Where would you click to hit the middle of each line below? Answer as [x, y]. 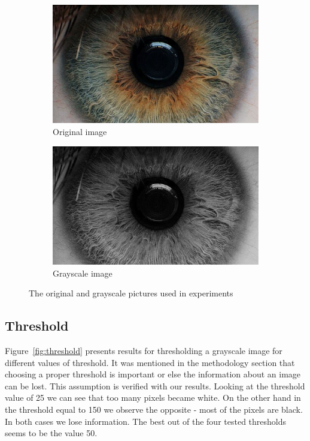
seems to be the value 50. [51, 433]
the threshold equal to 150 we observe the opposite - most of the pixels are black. [154, 409]
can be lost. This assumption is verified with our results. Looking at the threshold [155, 385]
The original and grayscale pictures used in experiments [131, 293]
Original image [80, 132]
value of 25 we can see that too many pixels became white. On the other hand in [153, 397]
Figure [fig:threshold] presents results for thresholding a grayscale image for [144, 351]
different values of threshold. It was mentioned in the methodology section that [150, 362]
